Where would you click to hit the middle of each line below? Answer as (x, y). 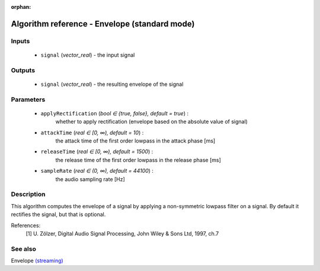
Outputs (23, 70)
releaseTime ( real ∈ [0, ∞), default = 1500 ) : (97, 151)
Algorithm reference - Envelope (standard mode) (103, 24)
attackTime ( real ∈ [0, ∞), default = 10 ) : (92, 133)
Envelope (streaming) (37, 261)
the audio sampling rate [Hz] (90, 179)
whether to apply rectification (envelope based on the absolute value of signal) (152, 122)
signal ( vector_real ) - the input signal (88, 55)
